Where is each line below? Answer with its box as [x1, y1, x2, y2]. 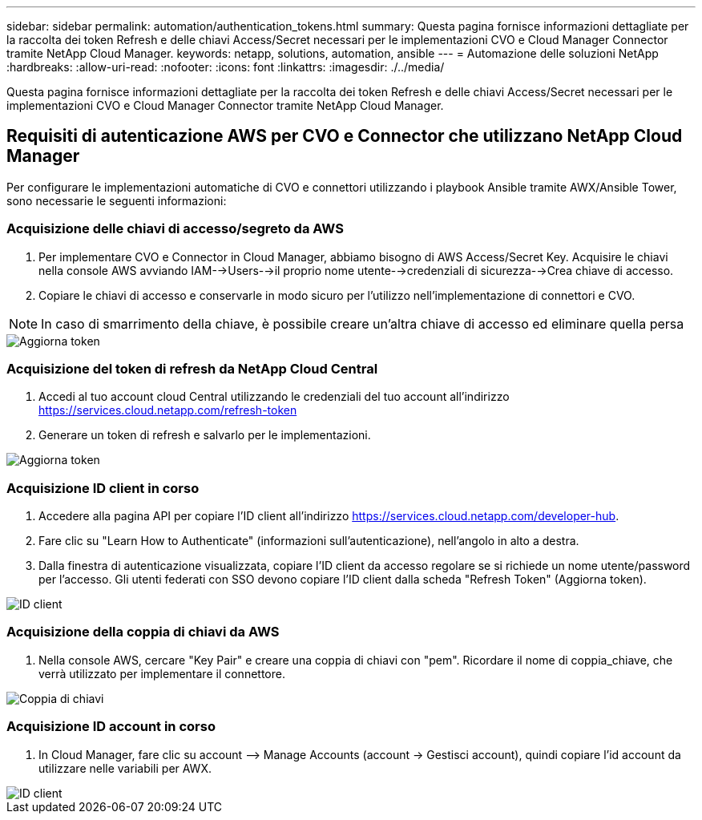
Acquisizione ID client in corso [6, 479, 200, 496]
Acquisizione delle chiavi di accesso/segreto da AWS [6, 220, 344, 237]
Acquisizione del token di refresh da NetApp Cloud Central [6, 360, 378, 377]
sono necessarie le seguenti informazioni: [6, 193, 227, 208]
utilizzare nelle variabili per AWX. [38, 761, 212, 775]
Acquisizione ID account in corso [6, 718, 216, 735]
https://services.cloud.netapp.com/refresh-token [38, 403, 297, 418]
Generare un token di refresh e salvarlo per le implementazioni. [38, 428, 371, 442]
